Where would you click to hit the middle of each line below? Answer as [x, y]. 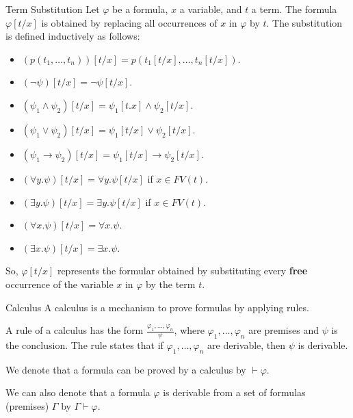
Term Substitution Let [53, 9]
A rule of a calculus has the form [75, 330]
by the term [171, 284]
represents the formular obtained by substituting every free [182, 271]
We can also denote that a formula [78, 392]
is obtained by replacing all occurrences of [129, 22]
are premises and [284, 330]
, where [189, 330]
